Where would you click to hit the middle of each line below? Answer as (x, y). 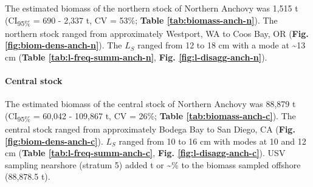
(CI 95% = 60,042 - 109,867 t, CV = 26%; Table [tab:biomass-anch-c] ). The (150, 116)
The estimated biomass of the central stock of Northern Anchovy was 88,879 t (150, 104)
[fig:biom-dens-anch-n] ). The (64, 45)
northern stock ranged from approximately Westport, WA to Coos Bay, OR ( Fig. (157, 33)
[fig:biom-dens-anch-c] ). (54, 141)
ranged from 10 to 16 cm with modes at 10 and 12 (212, 141)
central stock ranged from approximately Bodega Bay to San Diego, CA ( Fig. (150, 129)
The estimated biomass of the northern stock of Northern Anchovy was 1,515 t (152, 8)
